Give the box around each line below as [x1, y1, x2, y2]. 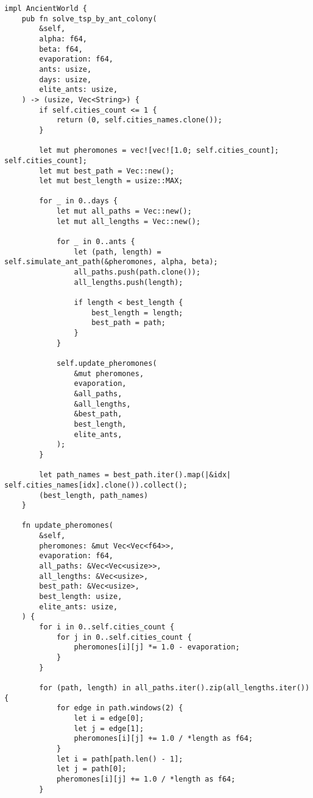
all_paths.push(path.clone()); [74, 268, 201, 277]
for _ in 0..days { [39, 197, 118, 206]
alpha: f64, [39, 34, 88, 43]
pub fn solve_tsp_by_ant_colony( [21, 14, 157, 23]
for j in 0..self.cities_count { [56, 632, 192, 642]
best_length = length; [91, 308, 183, 317]
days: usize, [39, 75, 92, 84]
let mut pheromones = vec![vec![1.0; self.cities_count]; [39, 146, 280, 155]
